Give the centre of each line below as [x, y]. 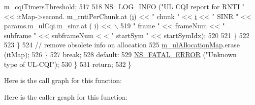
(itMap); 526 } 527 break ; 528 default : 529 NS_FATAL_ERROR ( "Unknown [120, 54]
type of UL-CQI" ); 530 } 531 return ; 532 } [68, 64]
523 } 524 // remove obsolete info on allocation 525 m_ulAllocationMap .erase [122, 45]
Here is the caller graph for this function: [66, 96]
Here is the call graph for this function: [63, 80]
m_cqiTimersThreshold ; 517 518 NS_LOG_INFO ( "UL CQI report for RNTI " [124, 6]
